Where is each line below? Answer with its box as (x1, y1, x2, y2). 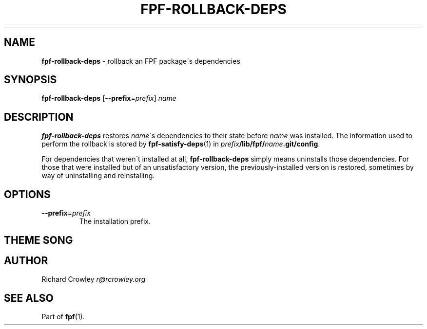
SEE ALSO (4, 292, 54, 304)
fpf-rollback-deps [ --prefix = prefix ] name (41, 94, 176, 103)
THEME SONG (4, 234, 73, 246)
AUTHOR (4, 254, 48, 267)
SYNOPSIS (4, 73, 57, 86)
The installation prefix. (79, 217, 151, 226)
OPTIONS (4, 188, 51, 201)
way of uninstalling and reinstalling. (41, 171, 155, 180)
